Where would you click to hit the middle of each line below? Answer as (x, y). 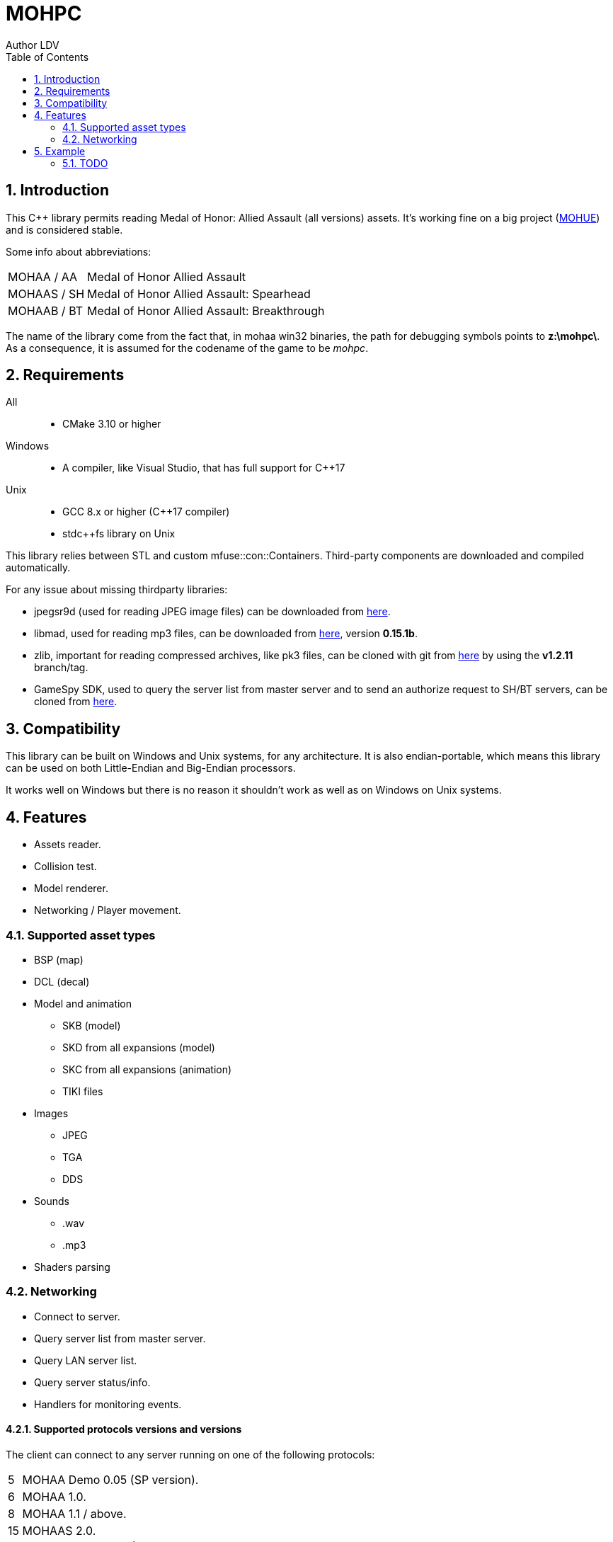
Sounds (52, 1201)
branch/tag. (61, 668)
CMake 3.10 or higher (112, 424)
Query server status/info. (92, 1382)
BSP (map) (59, 959)
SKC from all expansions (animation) (147, 1069)
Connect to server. (77, 1316)
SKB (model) (92, 1025)
